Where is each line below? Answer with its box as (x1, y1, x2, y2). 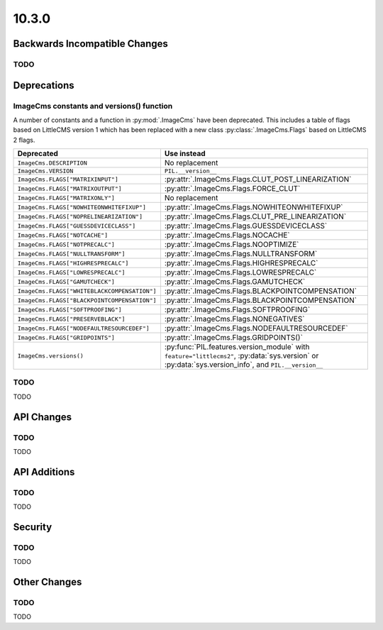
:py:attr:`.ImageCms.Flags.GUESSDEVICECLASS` (164, 221, 328, 231)
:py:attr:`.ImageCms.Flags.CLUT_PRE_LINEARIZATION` (164, 211, 347, 221)
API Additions (13, 465, 75, 478)
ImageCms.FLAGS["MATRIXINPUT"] (17, 175, 118, 183)
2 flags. (13, 136, 35, 144)
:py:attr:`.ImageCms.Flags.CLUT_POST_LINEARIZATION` (164, 175, 352, 184)
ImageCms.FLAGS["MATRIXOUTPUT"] (17, 184, 122, 192)
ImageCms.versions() (17, 352, 84, 360)
